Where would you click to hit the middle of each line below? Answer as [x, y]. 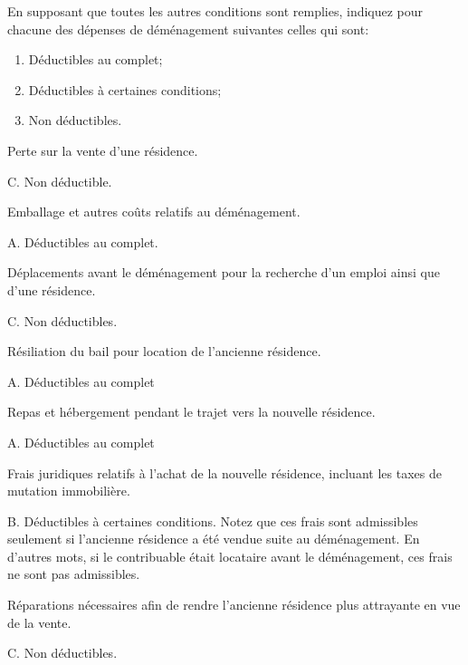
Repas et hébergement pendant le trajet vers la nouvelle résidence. [191, 412]
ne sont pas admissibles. [74, 574]
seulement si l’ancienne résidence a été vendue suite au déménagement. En [214, 539]
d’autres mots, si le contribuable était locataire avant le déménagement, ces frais [230, 556]
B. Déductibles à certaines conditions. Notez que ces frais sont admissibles [213, 520]
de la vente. [39, 622]
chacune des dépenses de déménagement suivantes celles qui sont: [188, 29]
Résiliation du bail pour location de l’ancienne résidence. [164, 351]
